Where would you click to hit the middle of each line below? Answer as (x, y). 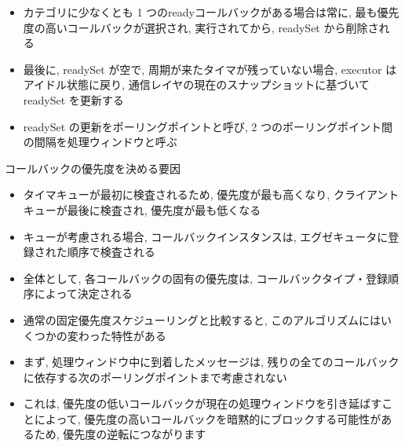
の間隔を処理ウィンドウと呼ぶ (100, 142)
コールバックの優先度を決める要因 (93, 168)
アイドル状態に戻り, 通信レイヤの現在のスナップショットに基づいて (196, 84)
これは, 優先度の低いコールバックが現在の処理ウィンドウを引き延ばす (202, 403)
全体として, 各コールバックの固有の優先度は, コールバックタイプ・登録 (205, 278)
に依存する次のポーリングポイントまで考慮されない (155, 377)
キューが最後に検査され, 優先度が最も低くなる (142, 209)
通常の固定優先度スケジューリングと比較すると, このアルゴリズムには (202, 319)
